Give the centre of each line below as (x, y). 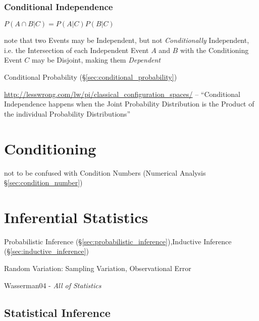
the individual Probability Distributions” (67, 113)
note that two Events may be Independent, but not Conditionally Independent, (127, 40)
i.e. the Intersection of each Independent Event (76, 50)
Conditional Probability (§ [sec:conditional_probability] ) (91, 77)
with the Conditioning (214, 50)
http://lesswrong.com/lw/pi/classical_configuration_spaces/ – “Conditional (122, 94)
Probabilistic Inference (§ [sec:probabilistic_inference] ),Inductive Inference (118, 241)
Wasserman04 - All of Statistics (53, 285)
